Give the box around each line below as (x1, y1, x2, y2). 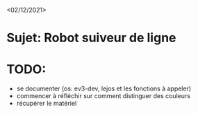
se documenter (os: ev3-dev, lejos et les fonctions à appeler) (16, 84, 192, 93)
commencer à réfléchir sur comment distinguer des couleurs (16, 92, 190, 100)
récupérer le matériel (16, 99, 77, 108)
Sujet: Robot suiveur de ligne (6, 30, 176, 46)
